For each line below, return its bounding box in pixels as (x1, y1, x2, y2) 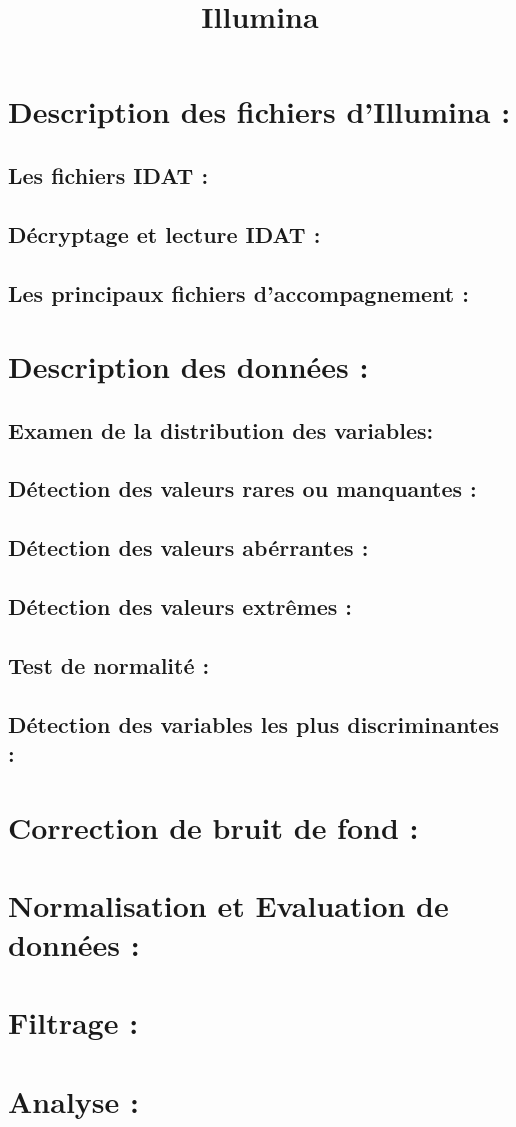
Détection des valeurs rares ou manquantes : (8, 473, 477, 504)
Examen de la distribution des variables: (8, 414, 434, 445)
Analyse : (8, 1080, 139, 1121)
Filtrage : (8, 1002, 139, 1043)
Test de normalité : (8, 649, 210, 680)
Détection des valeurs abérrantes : (8, 532, 369, 563)
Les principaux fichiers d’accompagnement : (8, 277, 469, 308)
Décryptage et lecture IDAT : (8, 218, 321, 249)
